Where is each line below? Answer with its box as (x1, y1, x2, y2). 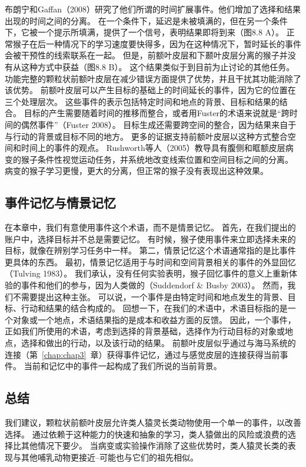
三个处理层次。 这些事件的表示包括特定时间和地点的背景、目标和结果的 (5, 95, 280, 107)
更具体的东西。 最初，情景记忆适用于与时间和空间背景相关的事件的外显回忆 (5, 255, 296, 268)
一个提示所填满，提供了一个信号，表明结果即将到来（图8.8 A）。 (37, 26, 284, 38)
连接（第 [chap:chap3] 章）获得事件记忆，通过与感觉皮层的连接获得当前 (5, 348, 280, 360)
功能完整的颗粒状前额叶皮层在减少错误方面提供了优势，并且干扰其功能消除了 (5, 72, 301, 84)
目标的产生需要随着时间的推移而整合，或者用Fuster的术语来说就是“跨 (24, 107, 290, 119)
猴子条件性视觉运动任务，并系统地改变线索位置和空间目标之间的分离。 (21, 153, 293, 165)
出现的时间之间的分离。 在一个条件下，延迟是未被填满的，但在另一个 (5, 14, 271, 27)
